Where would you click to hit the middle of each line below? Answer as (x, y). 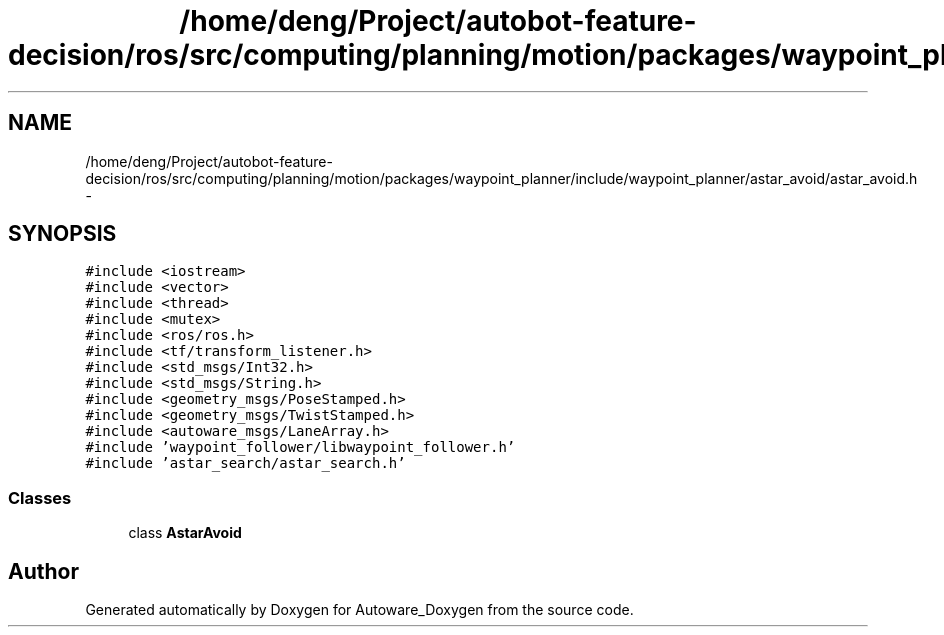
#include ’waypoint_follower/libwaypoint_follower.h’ (300, 447)
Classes (40, 497)
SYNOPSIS (62, 234)
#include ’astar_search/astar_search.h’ (245, 463)
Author (43, 571)
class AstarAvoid (185, 533)
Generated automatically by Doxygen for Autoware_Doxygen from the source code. (359, 610)
